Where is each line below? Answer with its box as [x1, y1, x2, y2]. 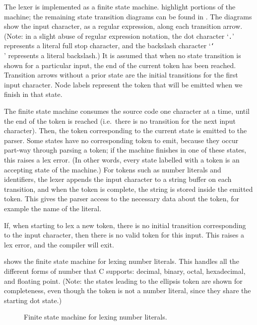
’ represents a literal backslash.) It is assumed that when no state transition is [4, 50, 241, 61]
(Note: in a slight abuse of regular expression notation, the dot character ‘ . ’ [4, 30, 234, 41]
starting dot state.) [4, 295, 62, 305]
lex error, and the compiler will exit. [4, 239, 114, 249]
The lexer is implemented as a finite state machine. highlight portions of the [4, 1, 236, 11]
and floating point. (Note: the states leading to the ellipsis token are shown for [4, 275, 243, 286]
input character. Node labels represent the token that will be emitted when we [4, 79, 243, 89]
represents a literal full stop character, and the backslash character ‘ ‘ [4, 40, 214, 51]
